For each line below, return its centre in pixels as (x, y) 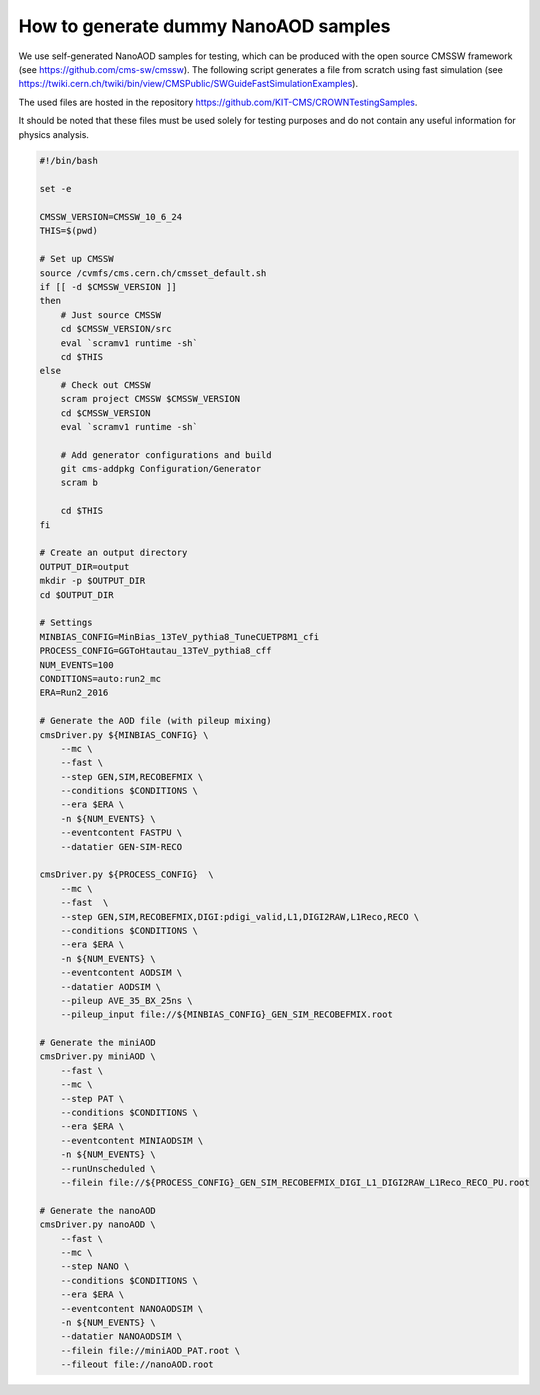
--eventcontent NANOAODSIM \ (132, 1308)
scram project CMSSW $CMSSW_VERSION (150, 399)
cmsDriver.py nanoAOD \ (98, 1224)
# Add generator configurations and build (166, 454)
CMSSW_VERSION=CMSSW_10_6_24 (111, 217)
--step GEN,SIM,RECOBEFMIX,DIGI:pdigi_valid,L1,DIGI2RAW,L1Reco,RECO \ (240, 916)
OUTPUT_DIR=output (84, 566)
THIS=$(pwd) (69, 231)
